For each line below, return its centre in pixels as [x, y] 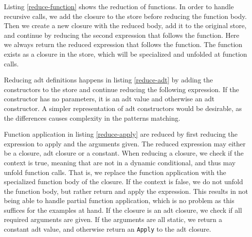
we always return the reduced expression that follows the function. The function [123, 44]
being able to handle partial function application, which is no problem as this [119, 200]
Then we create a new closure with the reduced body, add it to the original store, [125, 25]
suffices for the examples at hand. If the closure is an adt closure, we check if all [123, 210]
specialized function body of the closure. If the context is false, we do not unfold [124, 182]
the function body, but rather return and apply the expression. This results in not [126, 191]
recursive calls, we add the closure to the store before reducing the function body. [126, 16]
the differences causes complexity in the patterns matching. [92, 118]
